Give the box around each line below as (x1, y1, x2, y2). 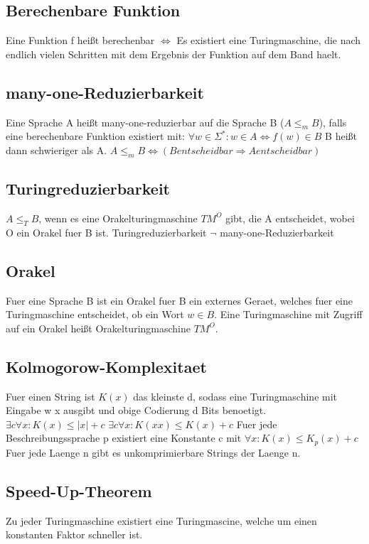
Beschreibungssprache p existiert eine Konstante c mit (6, 430, 242, 445)
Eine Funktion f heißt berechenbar (6, 33, 155, 48)
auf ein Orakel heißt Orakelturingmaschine (6, 320, 191, 335)
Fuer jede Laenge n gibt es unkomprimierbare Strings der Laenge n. (6, 445, 301, 459)
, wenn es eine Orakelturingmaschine (38, 210, 198, 225)
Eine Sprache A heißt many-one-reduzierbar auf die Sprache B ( (6, 114, 284, 129)
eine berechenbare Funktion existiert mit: (6, 129, 186, 143)
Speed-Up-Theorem (6, 479, 152, 501)
